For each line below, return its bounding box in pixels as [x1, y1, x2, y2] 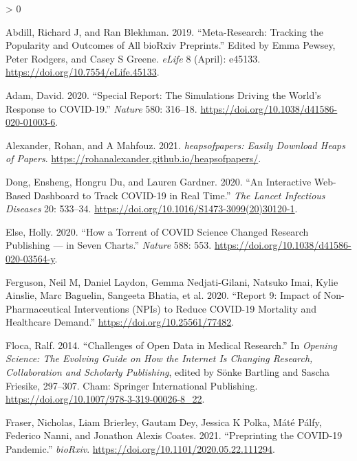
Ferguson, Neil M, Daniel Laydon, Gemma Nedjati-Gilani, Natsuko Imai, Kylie [6, 274, 338, 289]
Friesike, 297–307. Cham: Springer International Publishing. [6, 378, 258, 392]
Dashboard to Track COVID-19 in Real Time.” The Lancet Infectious [34, 188, 325, 202]
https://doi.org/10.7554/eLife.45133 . [6, 65, 160, 79]
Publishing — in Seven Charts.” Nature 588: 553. [6, 238, 212, 252]
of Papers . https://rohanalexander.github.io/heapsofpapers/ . [6, 151, 261, 166]
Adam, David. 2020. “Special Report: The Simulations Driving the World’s [6, 87, 321, 102]
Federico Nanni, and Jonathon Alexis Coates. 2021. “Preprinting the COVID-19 [6, 428, 343, 442]
